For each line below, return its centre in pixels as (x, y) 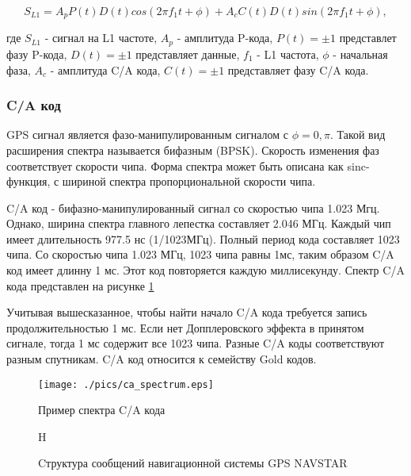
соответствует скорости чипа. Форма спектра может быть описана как (175, 165)
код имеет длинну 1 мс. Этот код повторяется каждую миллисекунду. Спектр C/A (205, 270)
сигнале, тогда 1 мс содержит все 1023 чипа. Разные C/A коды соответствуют (196, 343)
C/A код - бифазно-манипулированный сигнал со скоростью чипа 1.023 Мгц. (193, 207)
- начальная (360, 54)
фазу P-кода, (37, 54)
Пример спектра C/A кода (102, 410)
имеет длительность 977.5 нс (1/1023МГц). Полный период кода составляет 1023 (203, 238)
